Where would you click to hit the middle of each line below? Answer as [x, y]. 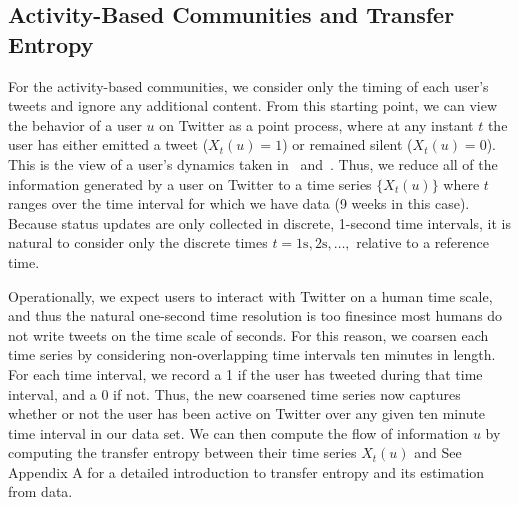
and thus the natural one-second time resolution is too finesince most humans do [255, 315]
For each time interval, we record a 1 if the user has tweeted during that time [245, 373]
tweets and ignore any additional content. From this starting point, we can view [252, 105]
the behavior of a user [75, 124]
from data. [40, 491]
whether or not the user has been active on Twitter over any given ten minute [247, 413]
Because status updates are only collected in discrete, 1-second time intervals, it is [259, 222]
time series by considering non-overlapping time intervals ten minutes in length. [252, 354]
